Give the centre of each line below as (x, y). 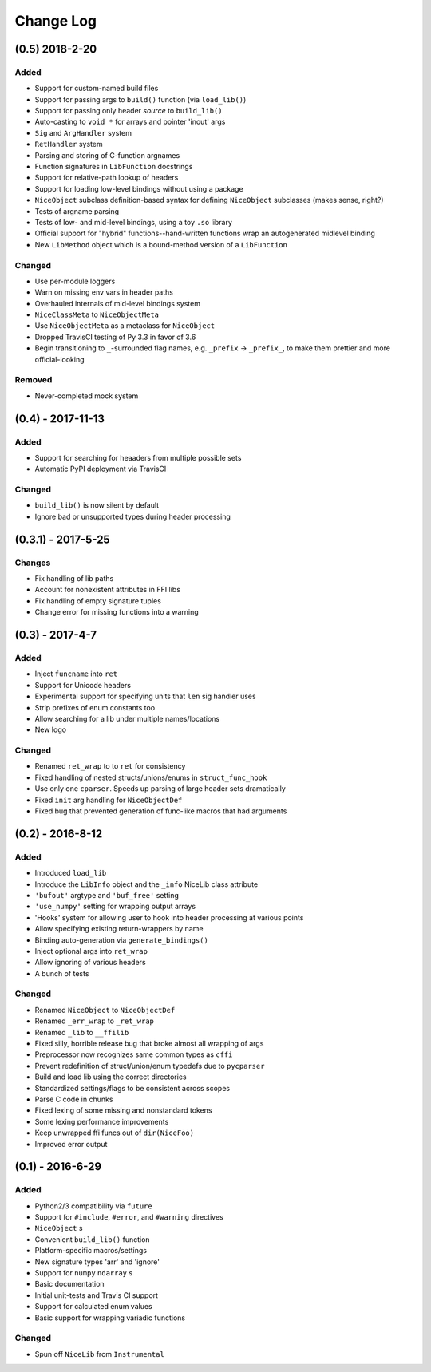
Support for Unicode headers (83, 685)
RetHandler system (69, 144)
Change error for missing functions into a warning (117, 612)
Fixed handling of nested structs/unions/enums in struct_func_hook (151, 777)
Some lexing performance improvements (102, 1121)
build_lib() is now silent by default (97, 505)
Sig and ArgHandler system (83, 132)
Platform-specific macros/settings (91, 1251)
